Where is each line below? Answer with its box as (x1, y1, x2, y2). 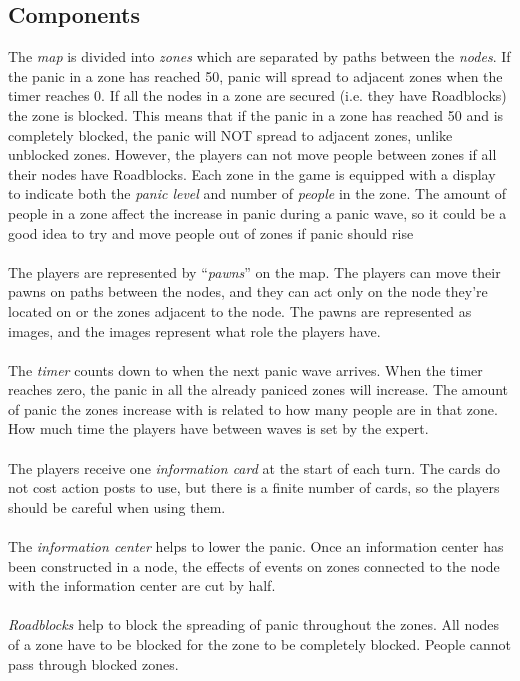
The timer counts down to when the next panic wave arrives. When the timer (8, 359, 483, 380)
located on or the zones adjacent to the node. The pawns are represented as (8, 300, 472, 321)
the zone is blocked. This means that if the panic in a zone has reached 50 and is (8, 104, 504, 125)
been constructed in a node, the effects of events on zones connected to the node (8, 555, 500, 576)
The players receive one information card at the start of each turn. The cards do (8, 457, 501, 478)
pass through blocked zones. (8, 653, 179, 674)
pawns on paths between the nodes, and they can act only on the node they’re (8, 281, 488, 302)
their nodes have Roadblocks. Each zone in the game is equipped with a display (8, 163, 496, 184)
